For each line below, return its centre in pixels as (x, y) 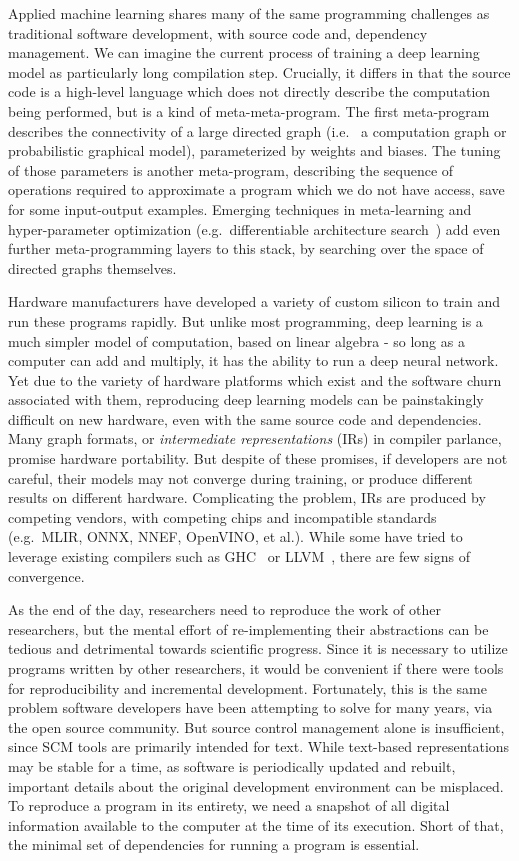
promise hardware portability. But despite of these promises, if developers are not (258, 458)
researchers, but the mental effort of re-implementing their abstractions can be (248, 628)
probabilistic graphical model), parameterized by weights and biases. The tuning (254, 150)
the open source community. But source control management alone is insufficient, (256, 726)
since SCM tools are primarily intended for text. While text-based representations (259, 746)
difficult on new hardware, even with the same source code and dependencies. (245, 418)
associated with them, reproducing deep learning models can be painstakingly (246, 399)
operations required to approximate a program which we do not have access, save (256, 189)
